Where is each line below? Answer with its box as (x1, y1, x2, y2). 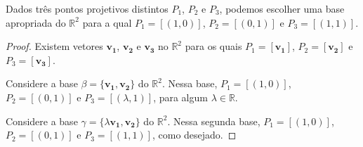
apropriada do (6, 15, 66, 30)
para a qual (82, 15, 132, 30)
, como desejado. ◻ (152, 127, 237, 142)
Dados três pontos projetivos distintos (6, 1, 169, 15)
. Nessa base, (161, 76, 218, 91)
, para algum (153, 89, 208, 104)
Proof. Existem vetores (6, 39, 103, 53)
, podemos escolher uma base (219, 1, 345, 15)
